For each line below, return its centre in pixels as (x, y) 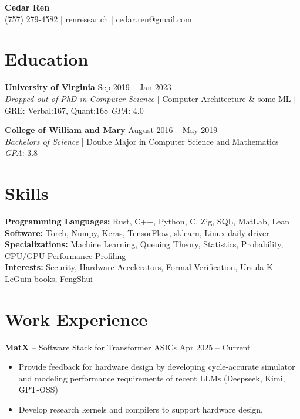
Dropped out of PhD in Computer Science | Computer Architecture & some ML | (151, 98)
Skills (27, 193)
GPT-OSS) (38, 389)
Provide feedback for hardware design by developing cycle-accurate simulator (157, 367)
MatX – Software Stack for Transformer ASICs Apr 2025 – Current (128, 347)
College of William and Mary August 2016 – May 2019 (111, 130)
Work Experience (76, 318)
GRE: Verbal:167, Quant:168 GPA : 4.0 (74, 110)
